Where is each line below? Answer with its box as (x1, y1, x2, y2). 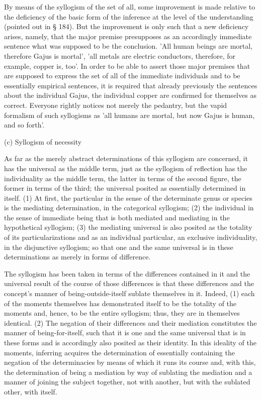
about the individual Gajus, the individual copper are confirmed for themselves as (4, 90, 256, 100)
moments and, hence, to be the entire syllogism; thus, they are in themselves (4, 308, 240, 318)
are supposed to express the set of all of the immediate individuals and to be (4, 70, 240, 81)
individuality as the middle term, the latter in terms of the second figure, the (4, 173, 241, 183)
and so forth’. (4, 119, 45, 130)
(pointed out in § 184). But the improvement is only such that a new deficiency (4, 21, 249, 32)
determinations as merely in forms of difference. (4, 251, 151, 262)
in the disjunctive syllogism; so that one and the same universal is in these (4, 241, 233, 252)
